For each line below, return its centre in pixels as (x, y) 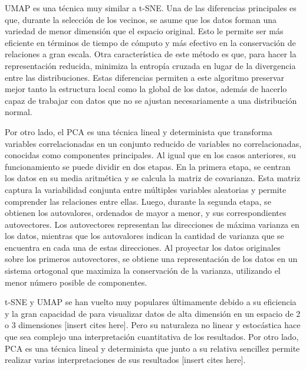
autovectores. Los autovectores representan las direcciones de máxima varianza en (152, 224)
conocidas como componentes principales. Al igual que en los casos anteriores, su (150, 155)
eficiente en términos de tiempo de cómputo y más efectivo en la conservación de (150, 42)
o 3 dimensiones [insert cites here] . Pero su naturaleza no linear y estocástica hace (153, 325)
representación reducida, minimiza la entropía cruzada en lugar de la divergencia (150, 65)
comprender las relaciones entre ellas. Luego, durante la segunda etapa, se (138, 201)
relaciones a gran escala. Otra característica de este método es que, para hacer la (151, 54)
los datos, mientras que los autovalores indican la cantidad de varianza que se (144, 236)
